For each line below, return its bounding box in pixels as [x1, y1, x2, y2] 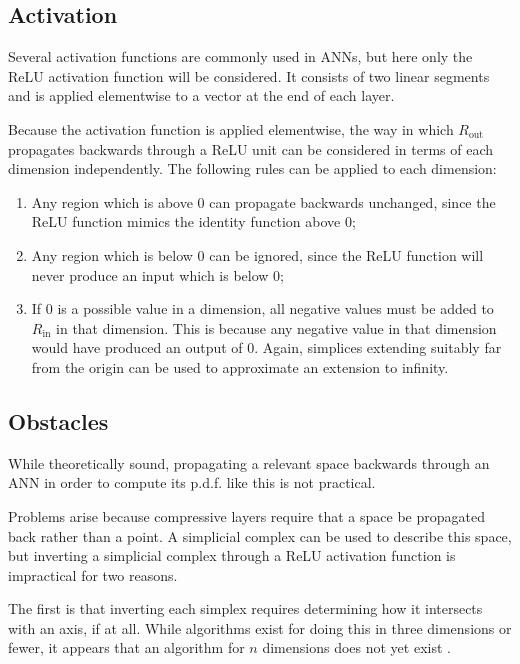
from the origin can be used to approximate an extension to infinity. [31, 356, 449, 377]
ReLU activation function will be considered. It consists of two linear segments [8, 65, 490, 86]
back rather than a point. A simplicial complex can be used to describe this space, [8, 525, 512, 546]
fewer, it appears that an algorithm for [8, 637, 245, 658]
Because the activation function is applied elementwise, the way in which [8, 118, 454, 139]
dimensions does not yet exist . [262, 637, 451, 658]
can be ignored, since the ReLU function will [209, 244, 484, 265]
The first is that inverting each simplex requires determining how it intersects [8, 598, 483, 619]
